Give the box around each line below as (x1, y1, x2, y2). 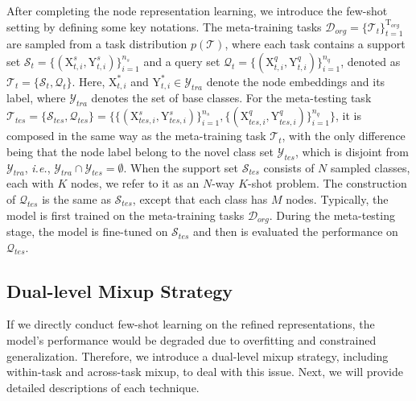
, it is (336, 107, 362, 124)
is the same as (42, 191, 111, 208)
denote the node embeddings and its (206, 72, 385, 89)
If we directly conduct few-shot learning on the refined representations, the (6, 316, 375, 333)
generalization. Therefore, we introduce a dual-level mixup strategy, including (6, 347, 389, 364)
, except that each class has (132, 191, 268, 208)
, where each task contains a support (224, 35, 406, 52)
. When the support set (123, 159, 239, 176)
